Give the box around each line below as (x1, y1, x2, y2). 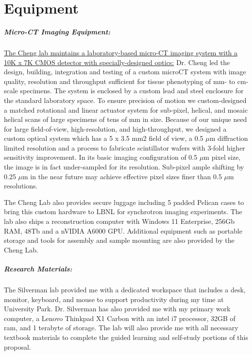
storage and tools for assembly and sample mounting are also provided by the (4, 235, 235, 245)
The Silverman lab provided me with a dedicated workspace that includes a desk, (4, 284, 246, 294)
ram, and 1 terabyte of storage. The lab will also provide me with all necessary (4, 322, 238, 333)
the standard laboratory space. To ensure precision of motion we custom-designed (4, 95, 247, 105)
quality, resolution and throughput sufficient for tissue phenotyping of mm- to (4, 76, 235, 86)
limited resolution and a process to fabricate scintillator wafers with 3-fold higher (4, 142, 245, 152)
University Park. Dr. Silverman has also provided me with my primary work (4, 304, 231, 314)
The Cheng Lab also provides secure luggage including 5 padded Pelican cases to (4, 197, 244, 207)
